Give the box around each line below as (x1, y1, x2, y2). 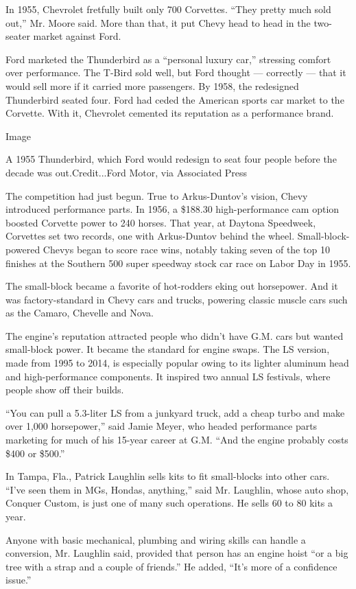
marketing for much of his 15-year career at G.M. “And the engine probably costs (5, 432, 348, 447)
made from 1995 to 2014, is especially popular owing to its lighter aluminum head (5, 356, 349, 370)
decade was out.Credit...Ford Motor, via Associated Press (5, 165, 248, 179)
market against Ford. (33, 29, 121, 43)
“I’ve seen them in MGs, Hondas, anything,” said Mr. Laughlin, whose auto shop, (5, 482, 349, 496)
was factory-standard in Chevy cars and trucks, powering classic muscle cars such (5, 292, 348, 306)
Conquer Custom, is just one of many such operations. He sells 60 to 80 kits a (5, 496, 333, 510)
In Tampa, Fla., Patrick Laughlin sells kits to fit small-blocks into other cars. (5, 469, 330, 483)
